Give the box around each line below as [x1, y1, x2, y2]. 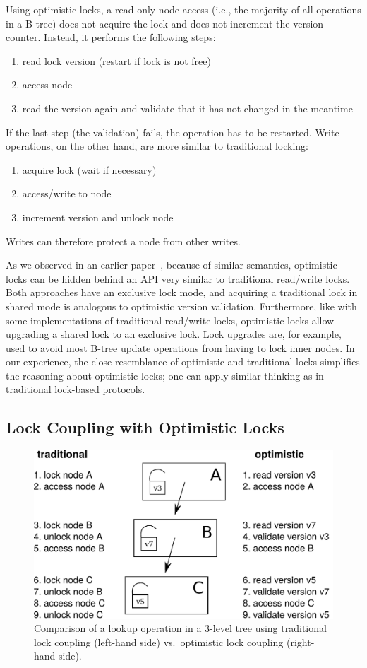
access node [22, 77, 73, 92]
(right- [287, 634, 315, 649]
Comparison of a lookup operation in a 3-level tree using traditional [34, 621, 327, 635]
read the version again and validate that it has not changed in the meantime [22, 100, 353, 115]
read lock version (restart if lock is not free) [22, 53, 211, 68]
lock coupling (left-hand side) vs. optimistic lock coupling [34, 634, 284, 649]
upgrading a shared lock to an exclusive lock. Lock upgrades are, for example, [6, 327, 342, 341]
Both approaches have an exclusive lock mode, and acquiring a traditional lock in [6, 285, 358, 300]
